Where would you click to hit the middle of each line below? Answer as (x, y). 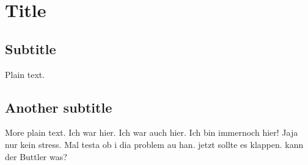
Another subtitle (59, 107)
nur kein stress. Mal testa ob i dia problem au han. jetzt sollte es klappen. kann (154, 144)
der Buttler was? (36, 156)
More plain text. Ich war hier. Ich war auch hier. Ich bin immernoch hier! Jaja (152, 132)
